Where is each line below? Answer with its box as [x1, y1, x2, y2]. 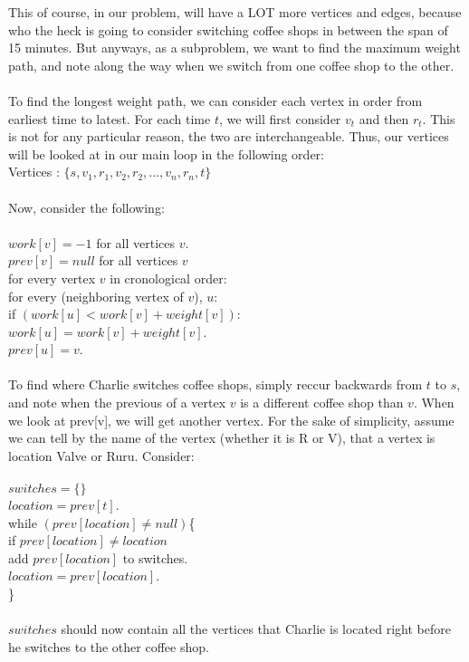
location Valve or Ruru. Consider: [8, 446, 195, 465]
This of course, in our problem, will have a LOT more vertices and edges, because [8, 3, 462, 21]
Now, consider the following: [8, 197, 165, 216]
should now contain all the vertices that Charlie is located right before [61, 619, 451, 638]
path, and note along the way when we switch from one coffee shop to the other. [8, 55, 455, 74]
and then [359, 109, 409, 128]
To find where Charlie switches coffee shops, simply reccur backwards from [8, 375, 423, 394]
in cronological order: [110, 268, 227, 287]
